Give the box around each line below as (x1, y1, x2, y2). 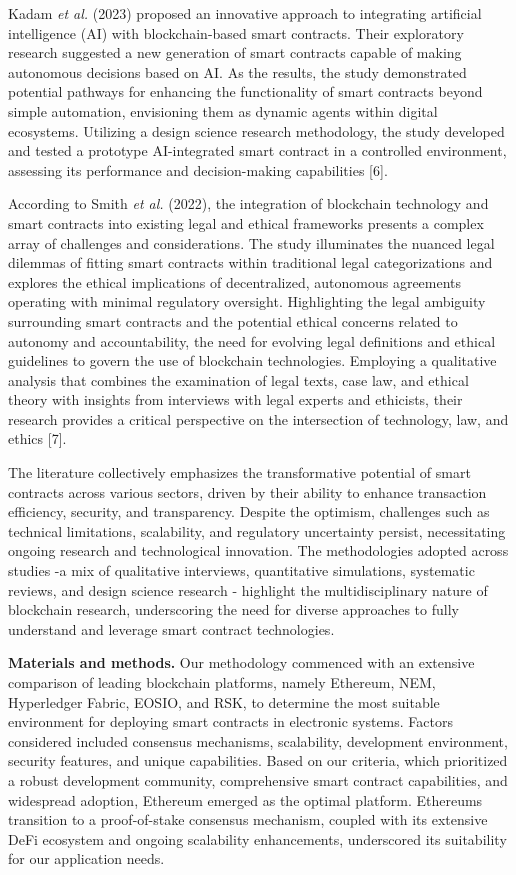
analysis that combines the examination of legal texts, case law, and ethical (8, 369, 469, 390)
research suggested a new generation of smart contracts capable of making (8, 42, 462, 63)
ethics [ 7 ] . (8, 428, 67, 449)
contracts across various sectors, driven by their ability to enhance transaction (8, 481, 487, 502)
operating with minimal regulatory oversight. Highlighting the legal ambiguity (8, 291, 486, 312)
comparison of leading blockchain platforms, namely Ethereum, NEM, (8, 672, 436, 692)
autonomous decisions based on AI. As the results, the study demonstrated (8, 61, 467, 82)
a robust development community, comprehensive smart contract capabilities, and (8, 769, 508, 790)
